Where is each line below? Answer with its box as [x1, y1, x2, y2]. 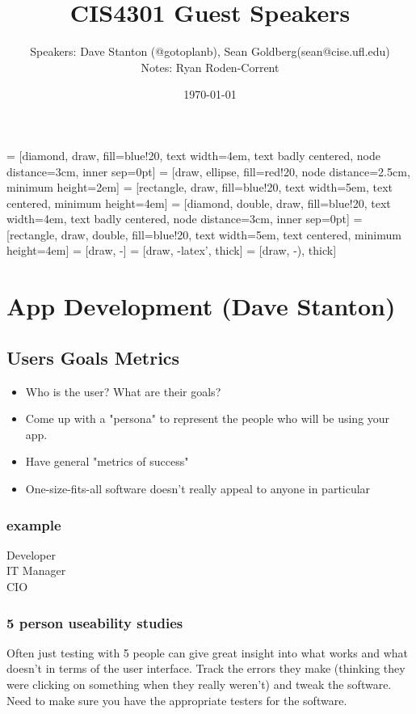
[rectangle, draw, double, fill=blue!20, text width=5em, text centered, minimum [6, 226, 401, 243]
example [6, 514, 61, 534]
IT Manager [6, 562, 66, 579]
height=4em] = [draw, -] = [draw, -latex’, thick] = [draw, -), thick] [6, 242, 337, 259]
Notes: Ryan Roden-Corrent [141, 58, 279, 75]
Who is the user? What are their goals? [25, 382, 221, 399]
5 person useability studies [6, 612, 183, 632]
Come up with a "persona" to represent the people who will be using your [25, 410, 390, 427]
